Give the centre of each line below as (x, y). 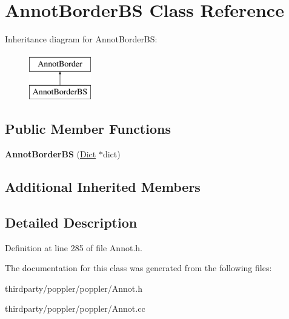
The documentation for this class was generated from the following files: (138, 268)
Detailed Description (71, 222)
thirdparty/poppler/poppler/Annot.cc (75, 308)
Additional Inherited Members (103, 187)
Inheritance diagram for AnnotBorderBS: (81, 39)
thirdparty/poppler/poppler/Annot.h (74, 288)
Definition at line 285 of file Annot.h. (74, 247)
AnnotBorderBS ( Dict (51, 154)
